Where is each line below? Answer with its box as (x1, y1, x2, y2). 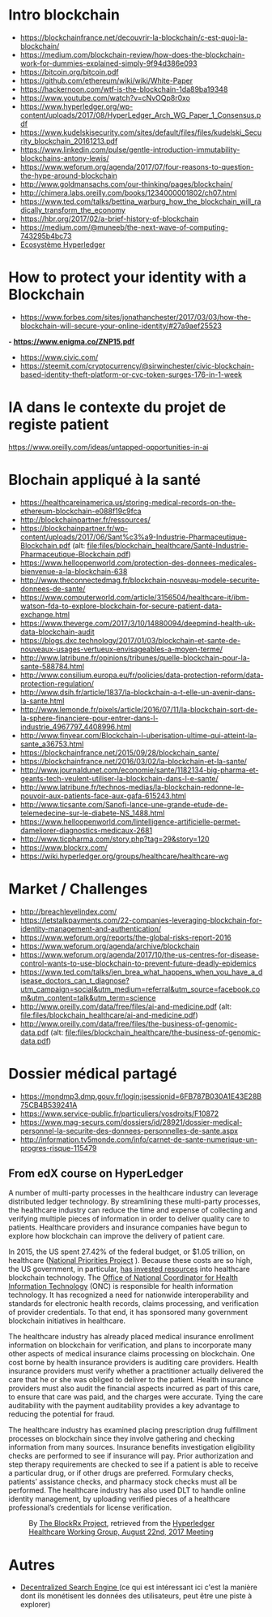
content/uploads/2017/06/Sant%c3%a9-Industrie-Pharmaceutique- (19, 532, 247, 542)
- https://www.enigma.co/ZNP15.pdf (8, 336, 135, 346)
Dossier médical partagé (8, 1064, 177, 1083)
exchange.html (19, 609, 70, 619)
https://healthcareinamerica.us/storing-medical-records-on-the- (19, 497, 236, 507)
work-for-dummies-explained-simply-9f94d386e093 (19, 58, 198, 68)
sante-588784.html (19, 661, 85, 671)
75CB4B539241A (19, 1100, 78, 1109)
